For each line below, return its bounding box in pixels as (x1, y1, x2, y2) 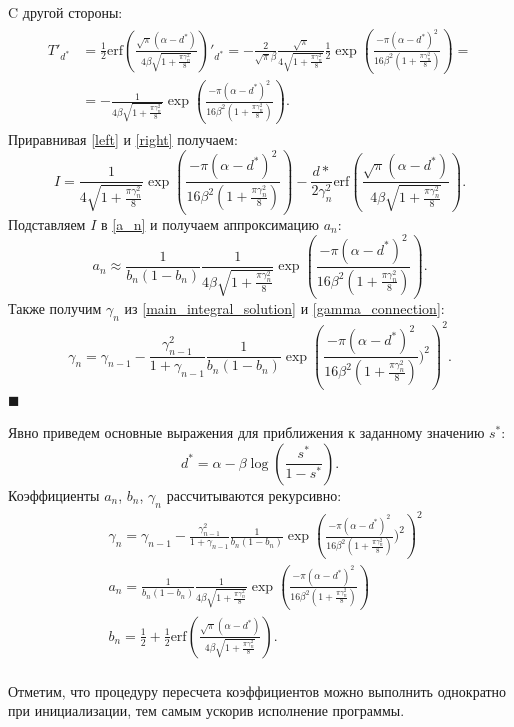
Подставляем (8, 213, 86, 234)
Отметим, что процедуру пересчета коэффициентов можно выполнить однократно (8, 680, 507, 701)
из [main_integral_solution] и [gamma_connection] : (124, 298, 445, 319)
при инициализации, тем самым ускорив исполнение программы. (8, 700, 405, 721)
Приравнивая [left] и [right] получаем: (8, 129, 238, 150)
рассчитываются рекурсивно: (166, 484, 342, 505)
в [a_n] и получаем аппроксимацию (100, 213, 320, 234)
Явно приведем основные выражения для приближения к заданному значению (8, 422, 485, 443)
